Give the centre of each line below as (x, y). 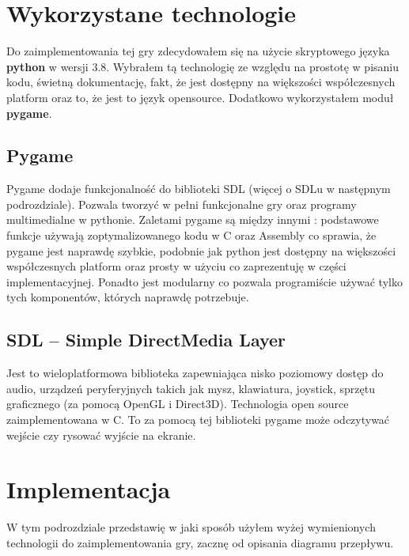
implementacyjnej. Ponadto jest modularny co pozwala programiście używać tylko (204, 281)
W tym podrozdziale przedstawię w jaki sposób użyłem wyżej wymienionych (191, 527)
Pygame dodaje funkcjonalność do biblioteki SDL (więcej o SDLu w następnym (199, 189)
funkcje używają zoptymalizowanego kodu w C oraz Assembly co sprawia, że (191, 235)
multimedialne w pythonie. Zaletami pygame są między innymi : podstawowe (193, 219)
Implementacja (89, 489)
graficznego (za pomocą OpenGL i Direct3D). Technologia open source (178, 404)
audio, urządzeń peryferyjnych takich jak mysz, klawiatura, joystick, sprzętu (191, 388)
